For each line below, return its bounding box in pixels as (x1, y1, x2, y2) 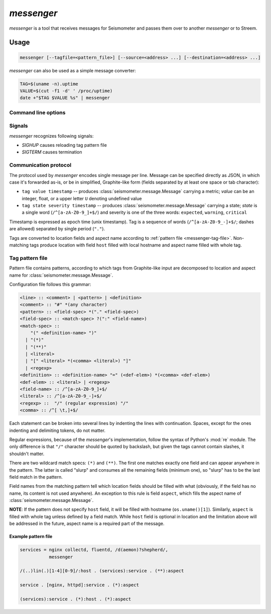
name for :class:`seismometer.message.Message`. (9, 272, 113, 278)
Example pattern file (9, 534, 53, 540)
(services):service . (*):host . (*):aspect (20, 596, 131, 602)
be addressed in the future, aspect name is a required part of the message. (9, 520, 165, 527)
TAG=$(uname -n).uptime (20, 81, 79, 86)
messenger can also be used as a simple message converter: (9, 67, 136, 73)
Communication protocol (9, 161, 72, 168)
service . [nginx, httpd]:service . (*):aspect (20, 582, 139, 588)
